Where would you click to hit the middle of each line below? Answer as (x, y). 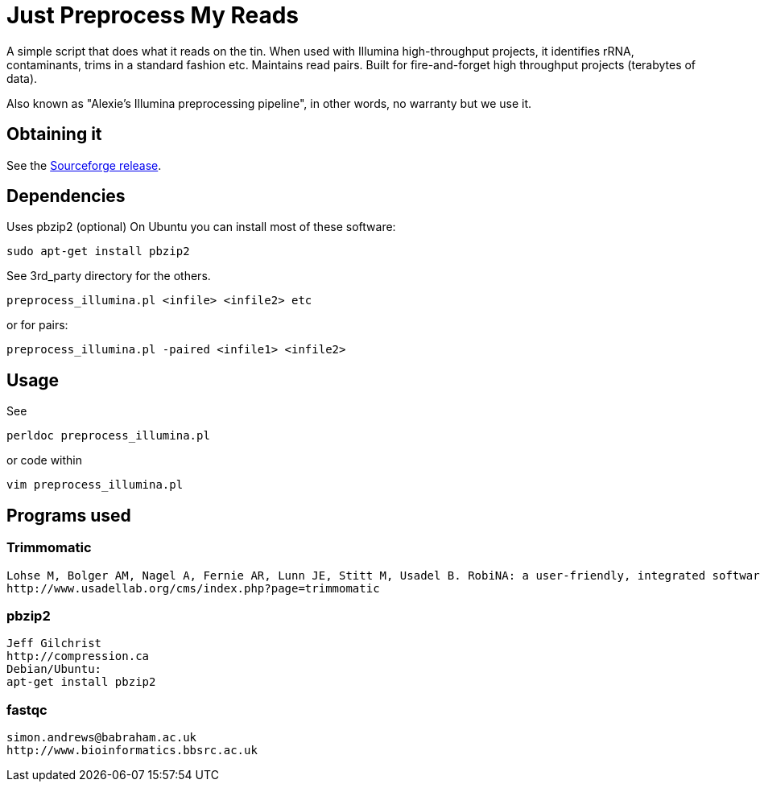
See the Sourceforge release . (84, 165)
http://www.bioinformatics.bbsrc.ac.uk (132, 750)
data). (22, 78)
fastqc (27, 710)
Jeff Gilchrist (54, 644)
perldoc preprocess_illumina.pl (108, 436)
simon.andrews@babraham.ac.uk (102, 737)
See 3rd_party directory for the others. (109, 276)
